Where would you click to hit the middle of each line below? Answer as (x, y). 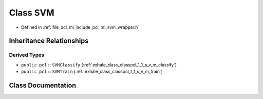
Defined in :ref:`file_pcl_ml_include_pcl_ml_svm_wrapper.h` (80, 27)
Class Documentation (43, 85)
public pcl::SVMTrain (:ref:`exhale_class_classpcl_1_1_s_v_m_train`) (92, 72)
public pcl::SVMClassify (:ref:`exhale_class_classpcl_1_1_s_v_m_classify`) (99, 65)
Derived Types (27, 55)
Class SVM (32, 13)
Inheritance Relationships (49, 41)
